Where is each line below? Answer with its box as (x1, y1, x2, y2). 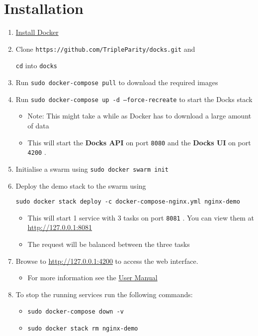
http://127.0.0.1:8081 (27, 222, 92, 232)
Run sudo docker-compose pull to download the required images (15, 77, 218, 88)
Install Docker (15, 27, 59, 37)
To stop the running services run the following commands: (15, 289, 193, 299)
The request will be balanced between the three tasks (27, 239, 190, 249)
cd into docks (15, 60, 57, 71)
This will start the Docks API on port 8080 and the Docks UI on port (27, 137, 251, 147)
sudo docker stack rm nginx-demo (27, 325, 138, 333)
